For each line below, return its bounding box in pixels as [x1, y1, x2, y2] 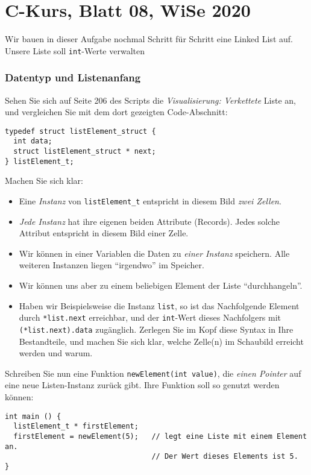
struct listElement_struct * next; [13, 147, 156, 156]
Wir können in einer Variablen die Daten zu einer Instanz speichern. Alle [19, 247, 290, 259]
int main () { [5, 412, 61, 421]
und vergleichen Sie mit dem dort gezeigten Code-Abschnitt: [5, 105, 228, 118]
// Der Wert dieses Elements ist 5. [151, 452, 298, 461]
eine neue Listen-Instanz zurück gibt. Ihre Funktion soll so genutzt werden [5, 379, 280, 391]
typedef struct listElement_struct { [5, 127, 156, 136]
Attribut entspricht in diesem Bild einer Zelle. [19, 227, 189, 239]
